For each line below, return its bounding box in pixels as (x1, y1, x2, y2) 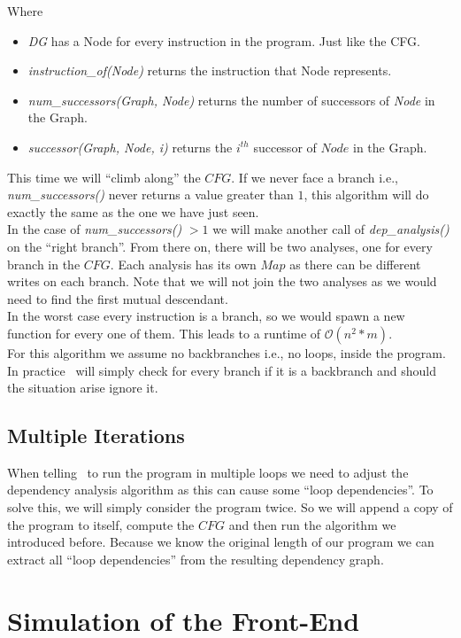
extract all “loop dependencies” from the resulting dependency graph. (7, 549, 384, 568)
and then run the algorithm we (228, 515, 396, 533)
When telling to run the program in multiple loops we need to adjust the (7, 463, 409, 481)
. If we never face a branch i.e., (231, 167, 398, 186)
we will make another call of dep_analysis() (212, 220, 449, 238)
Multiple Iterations (7, 422, 185, 449)
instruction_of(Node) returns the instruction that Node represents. (27, 61, 392, 80)
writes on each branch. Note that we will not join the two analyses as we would (7, 272, 437, 291)
